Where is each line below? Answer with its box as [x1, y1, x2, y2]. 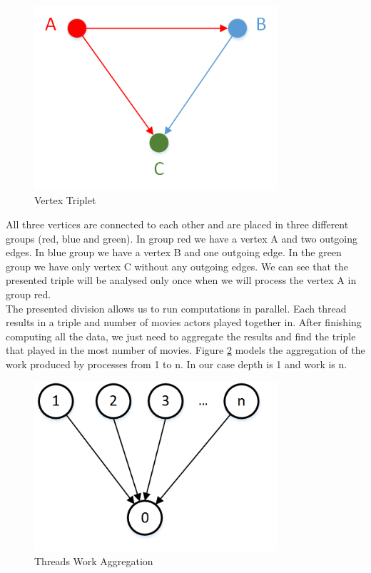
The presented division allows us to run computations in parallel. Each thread [6, 300, 347, 315]
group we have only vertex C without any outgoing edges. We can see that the [6, 258, 349, 273]
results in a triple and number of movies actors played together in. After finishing [6, 315, 362, 330]
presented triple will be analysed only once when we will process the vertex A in [6, 273, 357, 288]
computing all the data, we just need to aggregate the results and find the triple [6, 328, 356, 343]
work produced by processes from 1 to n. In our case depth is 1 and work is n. [6, 356, 347, 371]
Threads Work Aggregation [34, 554, 153, 569]
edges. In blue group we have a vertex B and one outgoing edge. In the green [6, 245, 342, 260]
